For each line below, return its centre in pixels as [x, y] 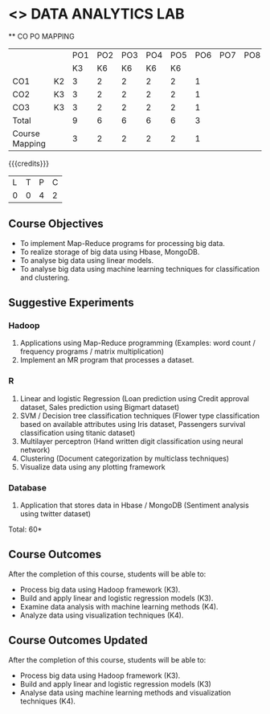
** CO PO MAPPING [41, 36]
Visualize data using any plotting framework [93, 466]
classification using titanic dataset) [78, 433]
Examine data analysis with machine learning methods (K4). [119, 606]
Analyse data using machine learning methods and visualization [125, 692]
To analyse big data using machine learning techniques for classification [139, 269]
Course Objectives [56, 224]
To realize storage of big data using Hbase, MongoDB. [110, 252]
